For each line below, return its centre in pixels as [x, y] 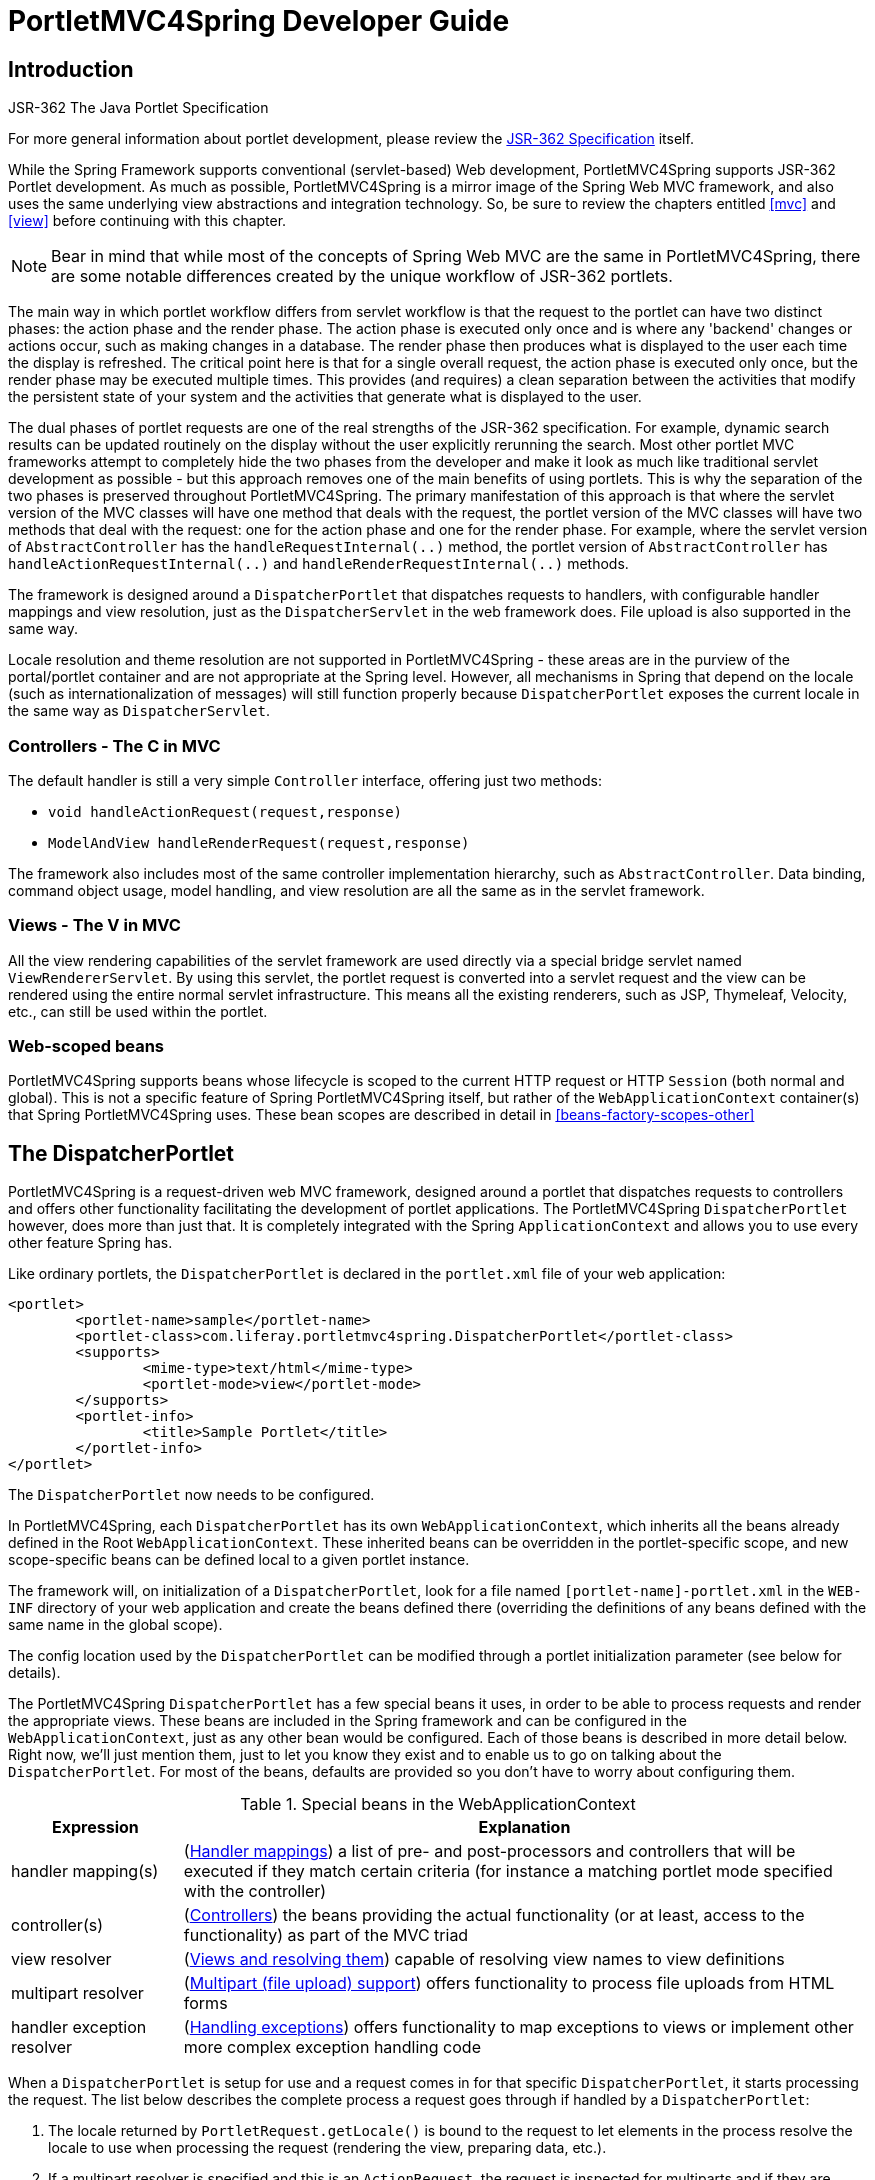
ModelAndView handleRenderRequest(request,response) [259, 842]
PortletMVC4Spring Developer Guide [259, 21]
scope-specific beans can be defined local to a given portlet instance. [239, 1560]
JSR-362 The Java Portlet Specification [138, 108]
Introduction [71, 69]
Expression [95, 1827]
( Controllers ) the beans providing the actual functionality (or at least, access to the [494, 1915]
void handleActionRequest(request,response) [225, 811]
